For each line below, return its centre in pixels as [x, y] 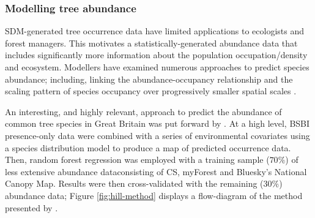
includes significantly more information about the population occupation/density [156, 55]
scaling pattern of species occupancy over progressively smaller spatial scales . [151, 91]
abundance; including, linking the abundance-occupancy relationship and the [149, 79]
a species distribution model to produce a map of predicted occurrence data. [148, 147]
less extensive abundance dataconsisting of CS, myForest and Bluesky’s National [156, 171]
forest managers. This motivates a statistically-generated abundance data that [151, 43]
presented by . [31, 207]
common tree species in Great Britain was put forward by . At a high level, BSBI [157, 123]
